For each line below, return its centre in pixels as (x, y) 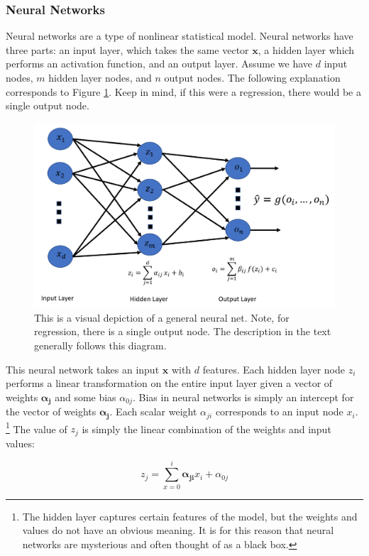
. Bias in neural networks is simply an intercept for (243, 397)
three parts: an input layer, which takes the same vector (127, 49)
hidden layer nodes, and (100, 77)
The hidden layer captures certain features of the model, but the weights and (190, 516)
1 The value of (37, 427)
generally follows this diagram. (100, 345)
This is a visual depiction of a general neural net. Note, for (162, 317)
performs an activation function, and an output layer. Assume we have (159, 64)
